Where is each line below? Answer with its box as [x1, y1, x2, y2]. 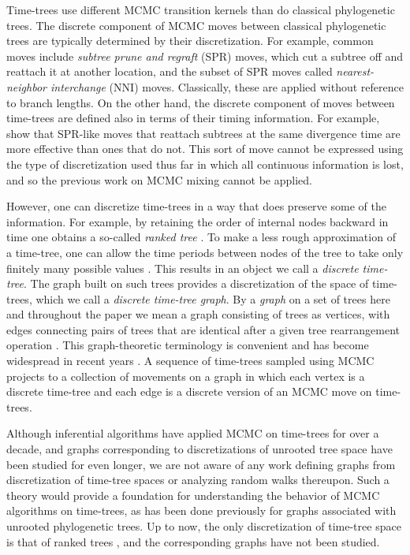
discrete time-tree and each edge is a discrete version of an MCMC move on [6, 383, 372, 400]
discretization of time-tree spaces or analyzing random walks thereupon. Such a [6, 471, 389, 488]
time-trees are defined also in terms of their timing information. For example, [6, 110, 380, 126]
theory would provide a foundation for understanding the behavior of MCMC [6, 486, 380, 503]
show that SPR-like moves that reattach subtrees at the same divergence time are [6, 125, 401, 141]
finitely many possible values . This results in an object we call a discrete [6, 259, 359, 276]
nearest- [336, 63, 375, 80]
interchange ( [50, 78, 114, 95]
